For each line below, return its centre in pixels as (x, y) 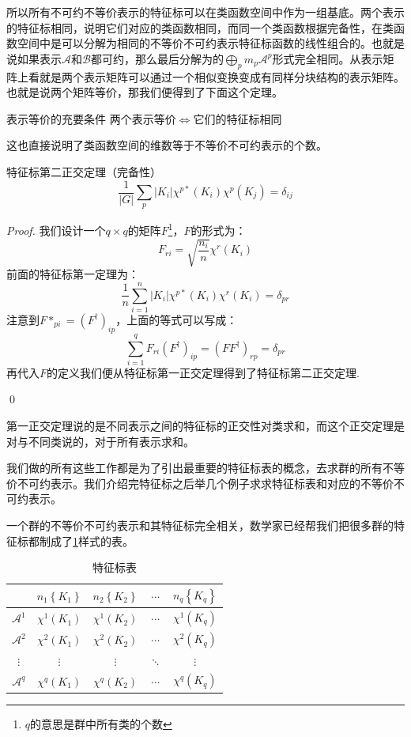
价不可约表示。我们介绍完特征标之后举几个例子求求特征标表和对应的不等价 (200, 483)
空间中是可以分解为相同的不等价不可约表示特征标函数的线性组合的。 (194, 43)
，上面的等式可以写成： (177, 319)
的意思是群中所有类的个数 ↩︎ (101, 723)
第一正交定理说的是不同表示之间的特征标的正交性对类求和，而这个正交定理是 (205, 426)
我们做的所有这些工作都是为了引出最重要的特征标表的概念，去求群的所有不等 (205, 468)
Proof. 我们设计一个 (56, 231)
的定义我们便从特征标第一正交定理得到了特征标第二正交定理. (203, 372)
